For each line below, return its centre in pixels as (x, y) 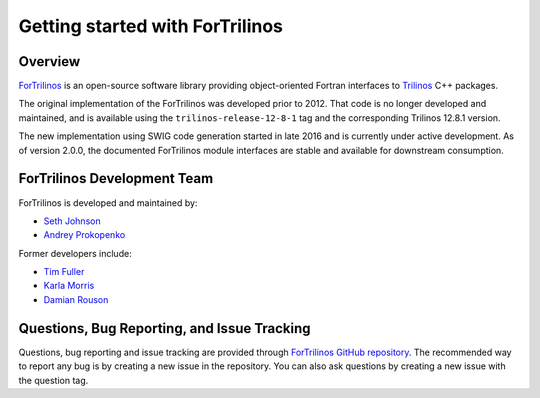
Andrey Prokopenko (84, 235)
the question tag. (53, 380)
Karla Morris (69, 286)
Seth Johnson (72, 221)
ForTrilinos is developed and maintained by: (108, 202)
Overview (49, 61)
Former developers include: (75, 253)
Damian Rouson (76, 299)
